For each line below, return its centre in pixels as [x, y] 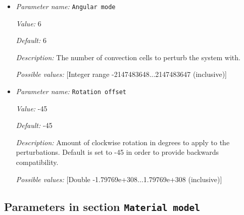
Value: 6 [29, 23]
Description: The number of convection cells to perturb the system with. [128, 57]
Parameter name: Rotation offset [71, 91]
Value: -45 [32, 108]
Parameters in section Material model [102, 206]
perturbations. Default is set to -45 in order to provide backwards [117, 152]
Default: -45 [34, 125]
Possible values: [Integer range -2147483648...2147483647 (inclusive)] [121, 74]
